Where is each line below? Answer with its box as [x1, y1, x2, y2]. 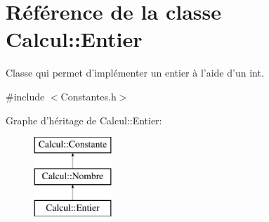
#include [6, 89, 45, 103]
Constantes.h [60, 89, 117, 103]
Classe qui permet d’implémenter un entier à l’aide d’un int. [6, 65, 264, 80]
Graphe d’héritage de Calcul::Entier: [6, 112, 162, 127]
